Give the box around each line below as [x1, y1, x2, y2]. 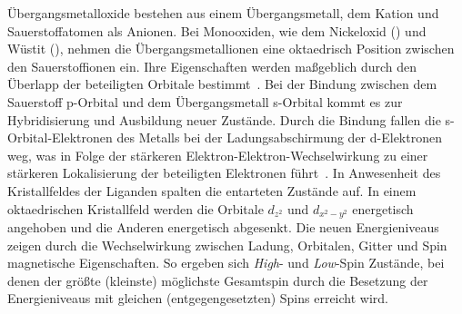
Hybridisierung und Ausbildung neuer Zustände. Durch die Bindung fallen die [7, 110, 441, 129]
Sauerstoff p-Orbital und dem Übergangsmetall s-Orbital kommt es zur [7, 92, 403, 111]
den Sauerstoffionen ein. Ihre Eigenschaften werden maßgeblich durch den [7, 56, 417, 75]
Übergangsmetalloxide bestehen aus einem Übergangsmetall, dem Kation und [7, 4, 439, 22]
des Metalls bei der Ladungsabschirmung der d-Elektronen [116, 128, 442, 147]
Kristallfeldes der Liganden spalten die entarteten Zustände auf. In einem [7, 181, 417, 200]
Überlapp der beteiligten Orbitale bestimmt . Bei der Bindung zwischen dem [7, 74, 437, 93]
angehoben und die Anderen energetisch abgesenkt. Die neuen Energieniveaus [7, 217, 439, 236]
